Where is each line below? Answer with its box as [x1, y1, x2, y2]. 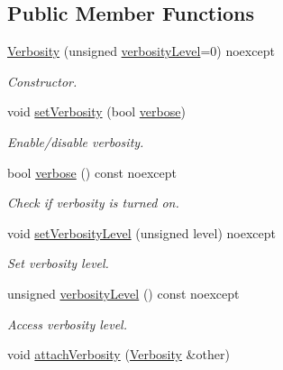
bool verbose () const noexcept [7, 162, 178, 181]
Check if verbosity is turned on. [7, 193, 179, 212]
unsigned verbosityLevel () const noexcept [7, 283, 240, 302]
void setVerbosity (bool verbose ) [7, 102, 186, 121]
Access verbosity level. [7, 314, 127, 333]
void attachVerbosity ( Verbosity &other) [7, 345, 230, 364]
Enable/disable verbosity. [7, 132, 144, 151]
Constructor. [7, 71, 78, 90]
